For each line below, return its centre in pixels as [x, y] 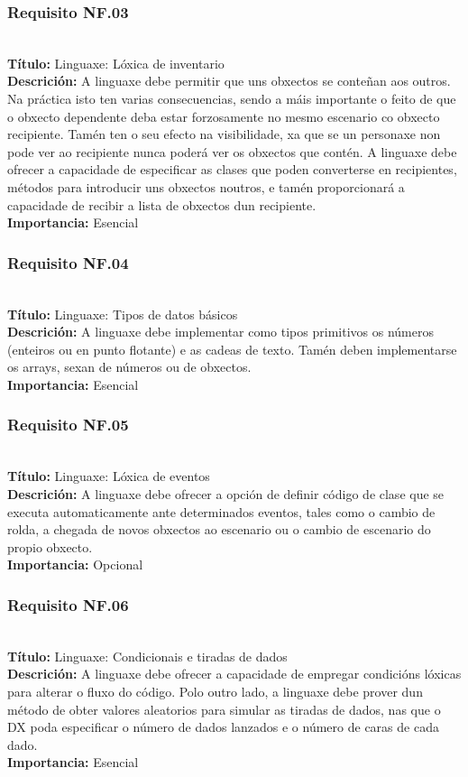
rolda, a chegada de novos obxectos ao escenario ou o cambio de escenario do [219, 529]
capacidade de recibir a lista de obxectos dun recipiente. [162, 204]
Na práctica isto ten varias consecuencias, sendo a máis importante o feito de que [232, 98]
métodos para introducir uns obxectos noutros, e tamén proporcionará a [206, 186]
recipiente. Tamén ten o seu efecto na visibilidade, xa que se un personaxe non [224, 134]
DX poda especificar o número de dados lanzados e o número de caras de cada [223, 727]
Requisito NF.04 [68, 262]
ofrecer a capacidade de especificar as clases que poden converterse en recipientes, [232, 169]
